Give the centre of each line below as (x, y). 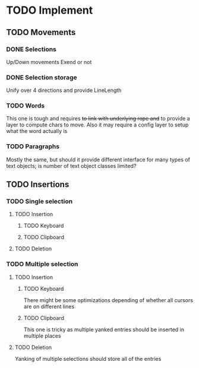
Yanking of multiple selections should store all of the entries (88, 359)
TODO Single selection (40, 201)
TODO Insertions (38, 185)
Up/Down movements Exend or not (49, 62)
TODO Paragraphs (33, 147)
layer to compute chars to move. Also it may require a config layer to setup (97, 125)
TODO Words (26, 106)
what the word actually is (37, 131)
